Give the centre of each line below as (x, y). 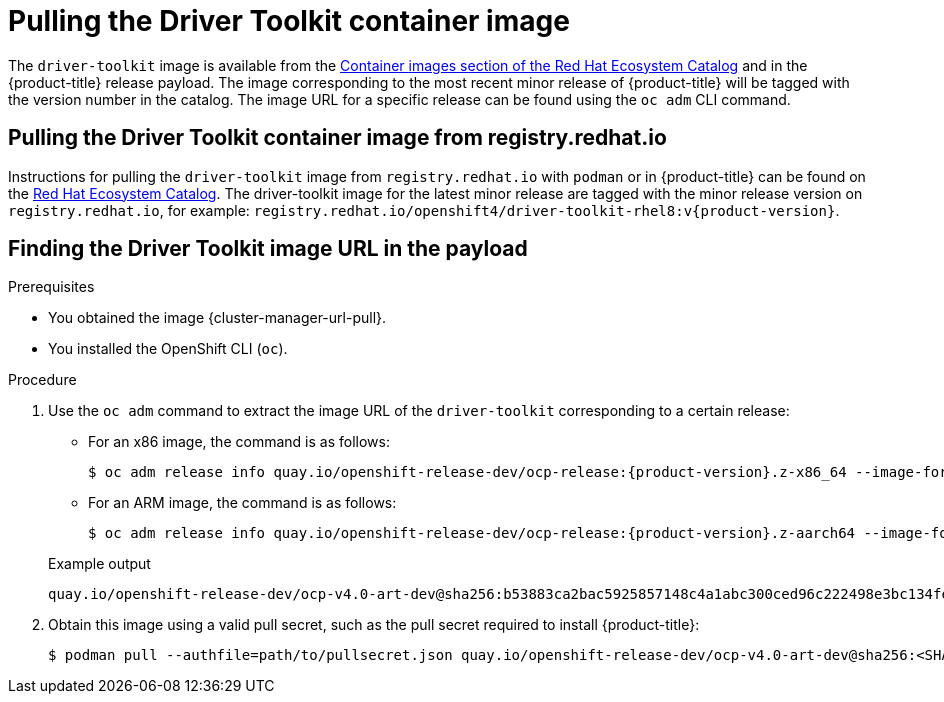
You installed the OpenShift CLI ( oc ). (168, 349)
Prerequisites (51, 287)
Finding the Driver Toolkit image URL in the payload (268, 249)
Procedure (42, 380)
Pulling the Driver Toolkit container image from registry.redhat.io (337, 138)
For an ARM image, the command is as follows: (242, 503)
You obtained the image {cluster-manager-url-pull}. (217, 318)
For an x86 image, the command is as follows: (239, 442)
